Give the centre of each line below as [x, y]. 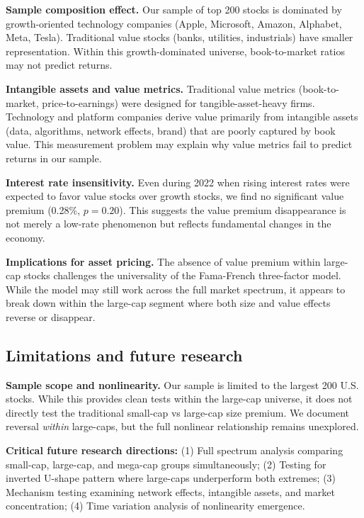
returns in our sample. [54, 158]
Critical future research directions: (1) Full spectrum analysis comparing [175, 450]
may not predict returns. [59, 65]
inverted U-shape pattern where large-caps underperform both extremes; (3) [171, 478]
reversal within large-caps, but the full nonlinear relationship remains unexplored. [182, 426]
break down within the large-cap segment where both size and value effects [168, 303]
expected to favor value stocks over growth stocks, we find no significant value [175, 196]
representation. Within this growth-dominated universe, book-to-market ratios [175, 51]
